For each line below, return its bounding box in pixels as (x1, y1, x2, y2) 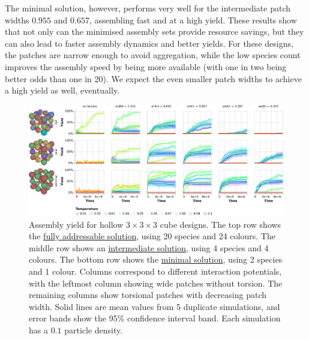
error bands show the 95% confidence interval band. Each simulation (29, 312, 281, 324)
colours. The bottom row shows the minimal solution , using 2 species (29, 253, 283, 266)
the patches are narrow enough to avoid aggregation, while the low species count (5, 49, 301, 61)
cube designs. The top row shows (160, 218, 281, 230)
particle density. (64, 323, 123, 336)
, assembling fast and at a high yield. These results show (89, 13, 297, 26)
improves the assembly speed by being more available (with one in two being (5, 60, 287, 73)
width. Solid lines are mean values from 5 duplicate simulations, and (29, 300, 280, 312)
